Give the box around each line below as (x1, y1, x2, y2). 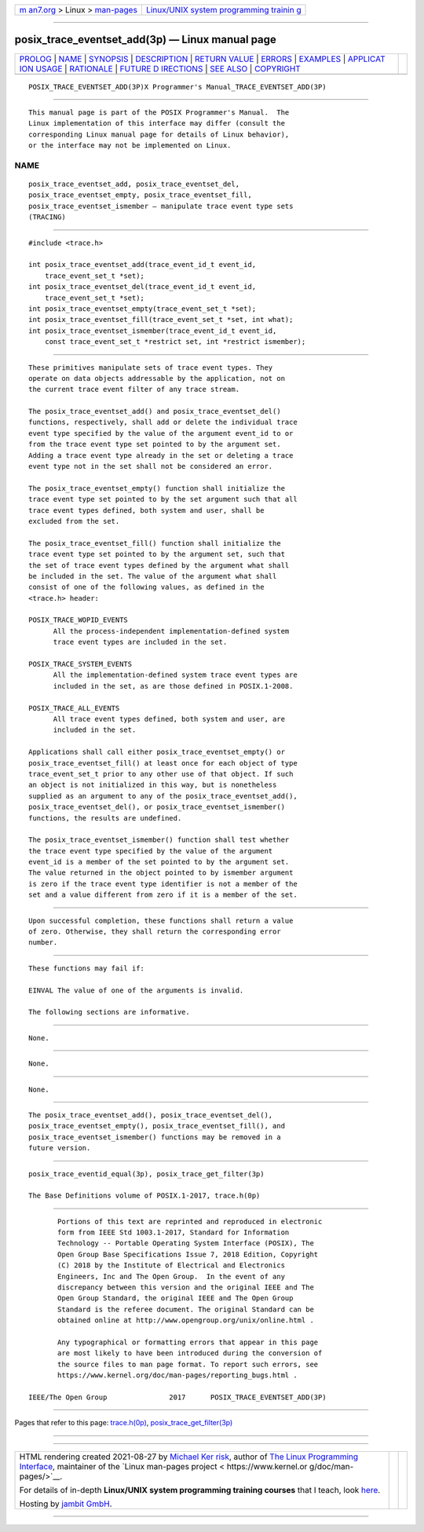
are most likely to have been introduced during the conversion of (57, 1349, 323, 1358)
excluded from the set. (28, 517, 120, 525)
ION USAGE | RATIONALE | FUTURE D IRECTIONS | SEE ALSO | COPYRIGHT (19, 63, 302, 74)
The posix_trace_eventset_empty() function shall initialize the (28, 484, 286, 492)
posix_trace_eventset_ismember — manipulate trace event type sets (28, 201, 294, 210)
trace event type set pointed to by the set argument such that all (28, 495, 298, 504)
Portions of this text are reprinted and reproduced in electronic (57, 1217, 323, 1226)
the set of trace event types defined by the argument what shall (28, 561, 290, 569)
